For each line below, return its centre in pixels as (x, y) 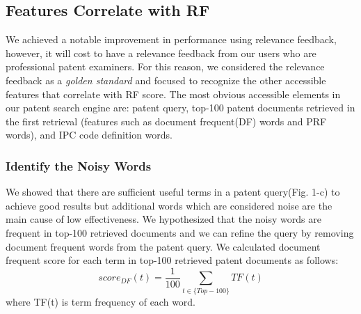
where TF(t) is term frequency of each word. (101, 301)
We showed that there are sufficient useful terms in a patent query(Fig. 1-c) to (173, 192)
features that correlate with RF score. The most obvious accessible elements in (173, 94)
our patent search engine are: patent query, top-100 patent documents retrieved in (180, 108)
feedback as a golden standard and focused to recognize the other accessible (166, 80)
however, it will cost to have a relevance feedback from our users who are (161, 53)
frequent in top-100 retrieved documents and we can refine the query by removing (180, 232)
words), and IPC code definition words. (89, 135)
